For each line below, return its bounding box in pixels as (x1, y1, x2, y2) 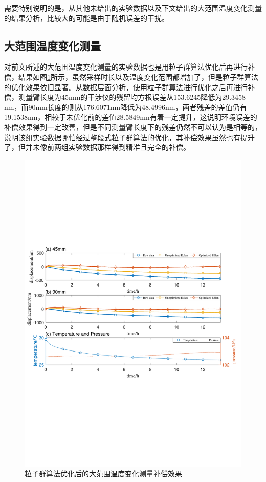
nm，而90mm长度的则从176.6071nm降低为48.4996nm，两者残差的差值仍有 (4, 101, 247, 112)
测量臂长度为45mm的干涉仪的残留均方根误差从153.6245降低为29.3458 (18, 92, 246, 102)
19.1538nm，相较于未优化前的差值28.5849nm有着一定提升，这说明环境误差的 (4, 112, 257, 122)
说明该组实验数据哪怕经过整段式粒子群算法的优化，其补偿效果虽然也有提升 (4, 132, 255, 142)
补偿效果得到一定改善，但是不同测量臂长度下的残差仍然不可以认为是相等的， (4, 121, 262, 132)
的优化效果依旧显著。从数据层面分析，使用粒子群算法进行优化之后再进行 (4, 81, 248, 92)
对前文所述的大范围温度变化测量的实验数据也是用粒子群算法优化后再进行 (4, 61, 248, 72)
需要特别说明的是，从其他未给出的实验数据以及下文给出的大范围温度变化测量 (4, 3, 262, 13)
